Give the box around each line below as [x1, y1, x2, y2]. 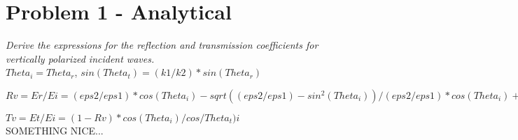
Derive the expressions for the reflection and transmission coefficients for [6, 38, 318, 52]
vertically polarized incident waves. [6, 51, 155, 65]
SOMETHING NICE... [6, 123, 104, 137]
